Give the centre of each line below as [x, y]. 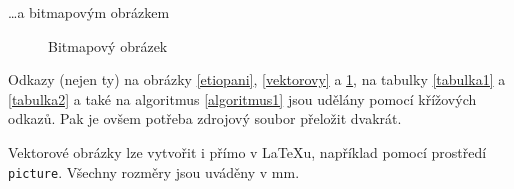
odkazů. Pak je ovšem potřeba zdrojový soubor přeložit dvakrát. [205, 118]
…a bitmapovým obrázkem [89, 12]
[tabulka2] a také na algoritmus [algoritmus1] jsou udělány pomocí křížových [242, 98]
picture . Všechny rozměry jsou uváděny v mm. [154, 171]
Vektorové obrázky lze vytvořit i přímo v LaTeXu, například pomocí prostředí [247, 151]
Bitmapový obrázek [108, 45]
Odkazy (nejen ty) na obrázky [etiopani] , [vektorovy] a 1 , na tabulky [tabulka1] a [257, 79]
